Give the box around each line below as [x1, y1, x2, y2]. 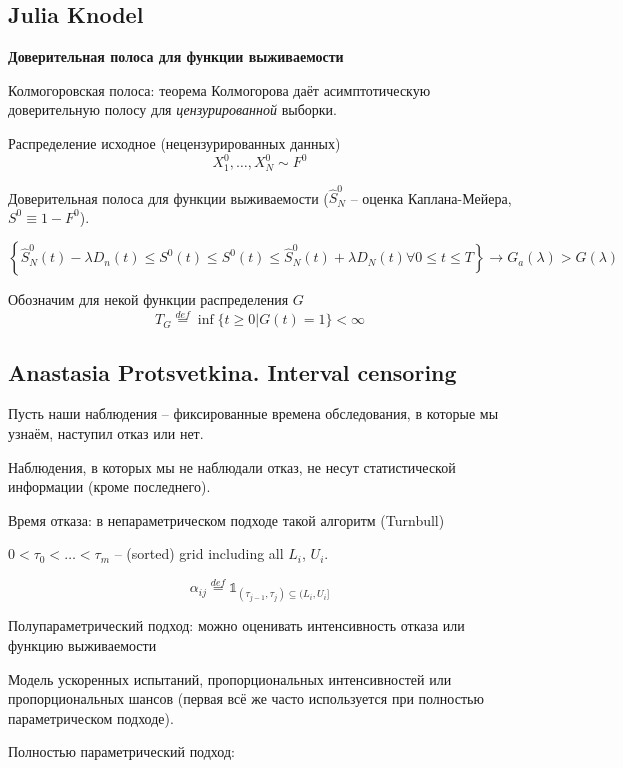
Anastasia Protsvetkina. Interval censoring [8, 356, 457, 387]
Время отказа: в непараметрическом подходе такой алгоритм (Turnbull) [8, 509, 445, 530]
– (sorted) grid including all [114, 543, 284, 564]
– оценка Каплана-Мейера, [350, 187, 512, 208]
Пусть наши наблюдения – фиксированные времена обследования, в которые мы [8, 403, 499, 424]
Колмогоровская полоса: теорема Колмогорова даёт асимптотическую [8, 79, 431, 100]
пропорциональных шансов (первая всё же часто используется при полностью [8, 688, 484, 709]
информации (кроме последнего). [8, 476, 211, 497]
